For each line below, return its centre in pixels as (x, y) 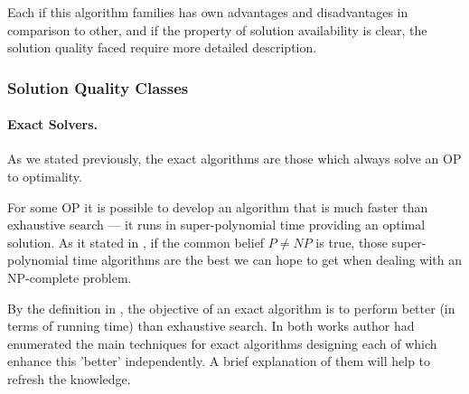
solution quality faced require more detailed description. (162, 47)
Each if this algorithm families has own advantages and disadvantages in (208, 12)
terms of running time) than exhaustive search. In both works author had (211, 326)
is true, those (352, 242)
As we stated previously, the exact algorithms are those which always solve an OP (234, 159)
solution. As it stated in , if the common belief (136, 242)
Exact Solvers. (53, 124)
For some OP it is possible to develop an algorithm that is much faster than (218, 206)
